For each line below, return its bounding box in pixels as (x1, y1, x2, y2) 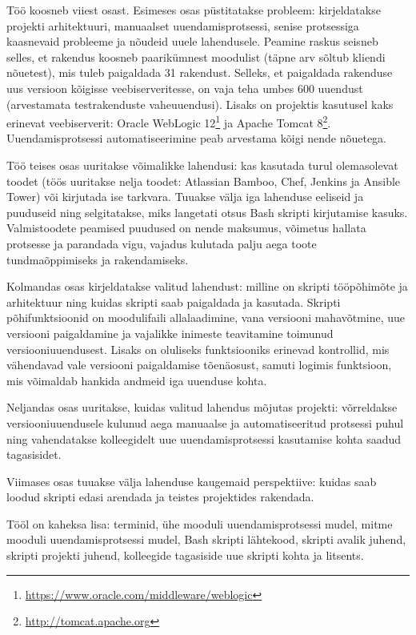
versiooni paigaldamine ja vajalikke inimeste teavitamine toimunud (6, 324, 334, 341)
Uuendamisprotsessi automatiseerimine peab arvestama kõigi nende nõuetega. (6, 130, 387, 147)
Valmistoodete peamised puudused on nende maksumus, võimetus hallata (6, 219, 366, 236)
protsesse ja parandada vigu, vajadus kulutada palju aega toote (6, 235, 317, 251)
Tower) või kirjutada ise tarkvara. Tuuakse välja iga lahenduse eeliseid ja (6, 188, 364, 205)
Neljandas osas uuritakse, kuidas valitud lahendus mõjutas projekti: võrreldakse (6, 399, 398, 416)
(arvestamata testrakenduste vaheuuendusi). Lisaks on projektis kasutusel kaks (6, 95, 394, 112)
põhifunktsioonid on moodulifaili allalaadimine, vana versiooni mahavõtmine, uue (6, 309, 406, 326)
